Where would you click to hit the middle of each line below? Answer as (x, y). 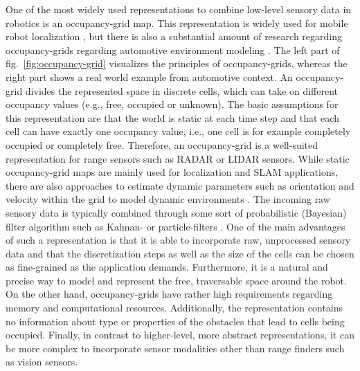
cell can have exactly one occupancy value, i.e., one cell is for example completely (178, 131)
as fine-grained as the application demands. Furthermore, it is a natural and (167, 267)
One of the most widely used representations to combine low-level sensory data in (179, 9)
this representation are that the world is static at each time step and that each (172, 117)
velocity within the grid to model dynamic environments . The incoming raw (168, 199)
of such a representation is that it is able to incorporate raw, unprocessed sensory (178, 240)
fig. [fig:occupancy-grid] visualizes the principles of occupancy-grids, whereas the (177, 63)
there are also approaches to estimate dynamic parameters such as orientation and (180, 185)
